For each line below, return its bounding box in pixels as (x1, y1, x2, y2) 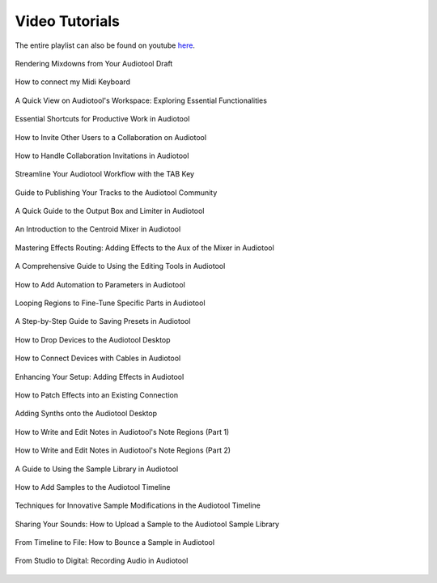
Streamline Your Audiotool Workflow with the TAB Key (15, 169, 194, 179)
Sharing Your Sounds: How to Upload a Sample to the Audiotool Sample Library (15, 519, 279, 529)
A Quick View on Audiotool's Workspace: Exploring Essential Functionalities (15, 96, 267, 105)
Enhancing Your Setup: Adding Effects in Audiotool (15, 372, 185, 381)
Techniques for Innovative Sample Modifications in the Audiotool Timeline (15, 500, 261, 510)
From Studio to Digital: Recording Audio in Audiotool (15, 555, 189, 566)
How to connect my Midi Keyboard (15, 77, 131, 87)
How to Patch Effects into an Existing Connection (15, 389, 178, 400)
